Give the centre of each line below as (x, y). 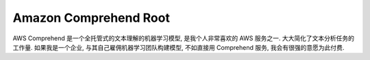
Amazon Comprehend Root (91, 18)
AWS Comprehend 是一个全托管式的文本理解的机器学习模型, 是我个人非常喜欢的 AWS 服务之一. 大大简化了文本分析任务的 (183, 38)
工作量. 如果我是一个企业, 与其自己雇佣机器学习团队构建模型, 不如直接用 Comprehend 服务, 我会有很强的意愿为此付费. (178, 47)
